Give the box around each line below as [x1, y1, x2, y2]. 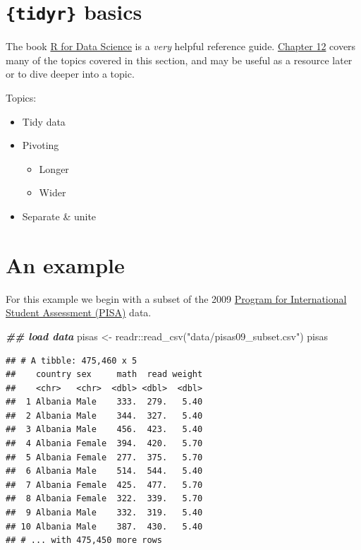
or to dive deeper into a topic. [6, 66, 135, 81]
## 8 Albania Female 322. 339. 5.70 [6, 494, 203, 504]
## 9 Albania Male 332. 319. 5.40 [6, 508, 203, 518]
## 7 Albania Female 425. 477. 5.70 [6, 479, 203, 490]
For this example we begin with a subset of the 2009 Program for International [6, 291, 347, 306]
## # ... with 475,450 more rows [6, 535, 162, 546]
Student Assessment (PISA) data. [6, 305, 152, 320]
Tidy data [22, 114, 66, 128]
